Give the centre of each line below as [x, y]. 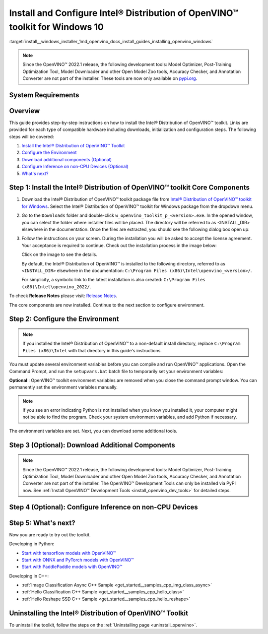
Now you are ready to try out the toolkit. [50, 535]
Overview [25, 111]
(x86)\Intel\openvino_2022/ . [56, 286]
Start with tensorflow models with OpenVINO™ [69, 553]
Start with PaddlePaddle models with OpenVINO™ [72, 567]
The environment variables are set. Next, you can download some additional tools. [93, 431]
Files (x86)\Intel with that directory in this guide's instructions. [92, 350]
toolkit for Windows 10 [56, 27]
